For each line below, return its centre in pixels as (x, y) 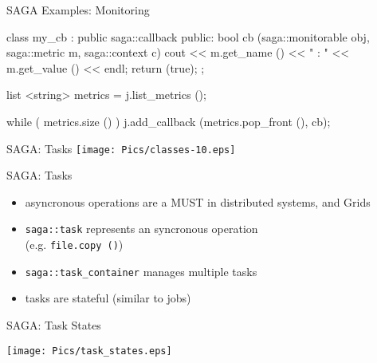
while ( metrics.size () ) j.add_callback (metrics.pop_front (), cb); (169, 121)
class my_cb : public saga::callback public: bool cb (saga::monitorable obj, (188, 36)
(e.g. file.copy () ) (74, 245)
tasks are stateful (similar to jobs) (108, 298)
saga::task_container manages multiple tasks (141, 271)
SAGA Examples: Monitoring (78, 10)
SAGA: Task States (54, 324)
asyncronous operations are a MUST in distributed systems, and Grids (198, 201)
